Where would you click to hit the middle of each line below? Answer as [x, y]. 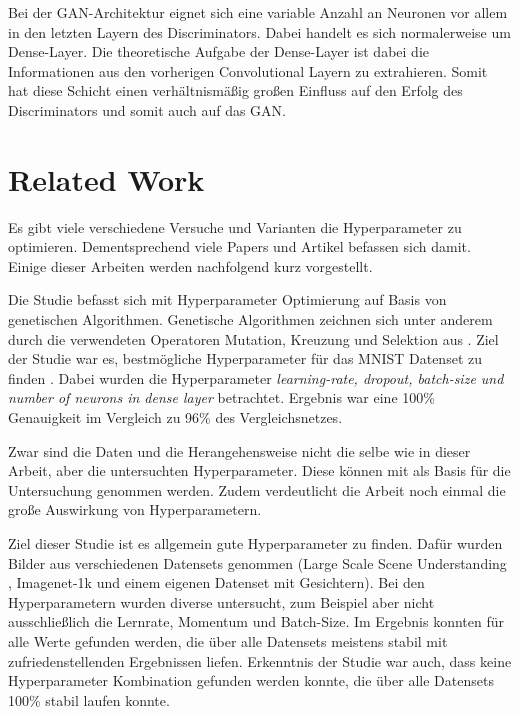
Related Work [106, 178]
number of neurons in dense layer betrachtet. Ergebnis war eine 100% [221, 397]
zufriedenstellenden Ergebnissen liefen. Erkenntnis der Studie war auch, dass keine [260, 660]
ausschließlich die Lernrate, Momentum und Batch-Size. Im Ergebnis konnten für [256, 621]
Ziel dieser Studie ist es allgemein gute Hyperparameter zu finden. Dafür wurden [255, 543]
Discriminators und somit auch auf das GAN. [147, 109]
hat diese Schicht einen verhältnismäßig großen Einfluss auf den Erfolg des [235, 90]
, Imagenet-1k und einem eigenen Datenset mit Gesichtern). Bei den [216, 582]
